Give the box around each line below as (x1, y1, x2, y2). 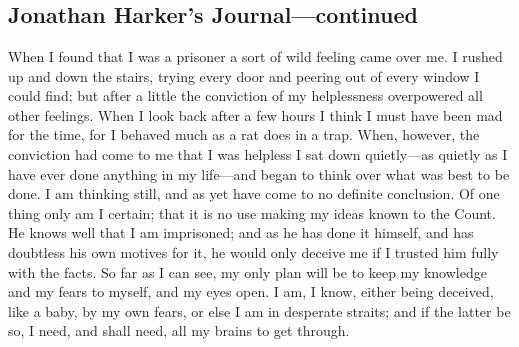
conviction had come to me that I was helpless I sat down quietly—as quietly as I (8, 143, 508, 164)
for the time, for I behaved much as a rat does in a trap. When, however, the (8, 124, 480, 145)
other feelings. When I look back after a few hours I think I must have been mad (8, 104, 503, 125)
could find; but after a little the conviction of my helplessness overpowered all (8, 85, 483, 106)
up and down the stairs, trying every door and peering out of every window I (8, 65, 480, 86)
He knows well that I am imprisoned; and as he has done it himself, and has (8, 222, 474, 243)
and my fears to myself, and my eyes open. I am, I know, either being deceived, (8, 281, 494, 302)
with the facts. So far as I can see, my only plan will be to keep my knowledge (8, 261, 487, 282)
